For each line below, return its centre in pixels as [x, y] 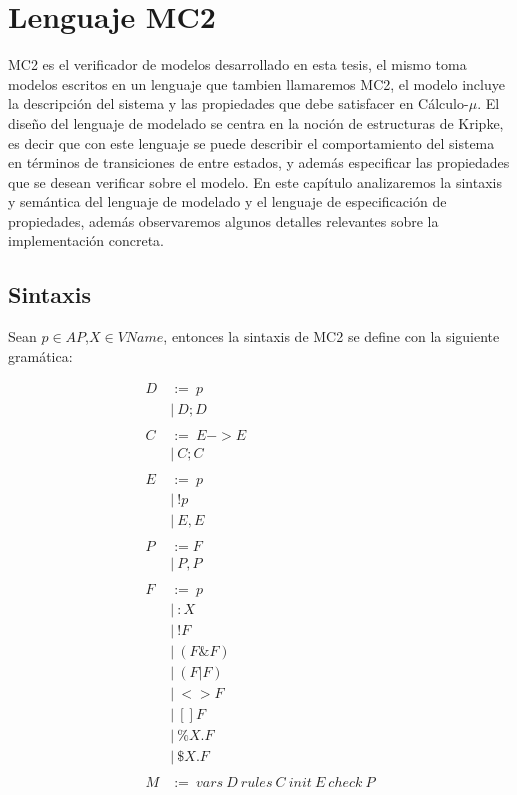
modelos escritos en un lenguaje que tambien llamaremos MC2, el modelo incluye [256, 83]
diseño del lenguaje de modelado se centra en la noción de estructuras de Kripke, [256, 122]
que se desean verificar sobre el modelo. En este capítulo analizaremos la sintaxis [255, 181]
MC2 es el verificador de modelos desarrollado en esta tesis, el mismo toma [237, 64]
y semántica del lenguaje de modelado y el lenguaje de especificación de [227, 201]
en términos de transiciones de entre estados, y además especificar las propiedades [259, 162]
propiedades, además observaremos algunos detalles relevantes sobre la [223, 220]
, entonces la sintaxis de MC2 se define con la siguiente [331, 336]
